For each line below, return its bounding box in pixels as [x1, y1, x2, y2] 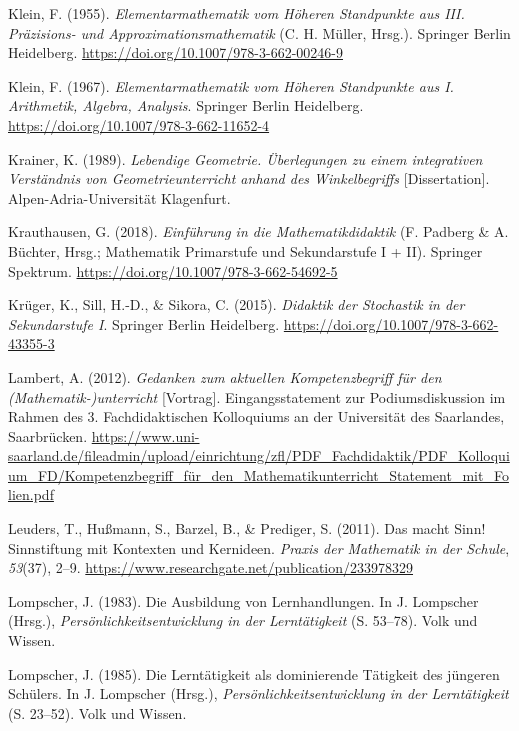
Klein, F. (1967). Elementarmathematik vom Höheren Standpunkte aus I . [8, 75, 454, 96]
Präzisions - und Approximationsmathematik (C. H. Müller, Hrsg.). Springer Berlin [8, 22, 511, 43]
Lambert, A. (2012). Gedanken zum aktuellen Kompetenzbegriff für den [8, 366, 442, 387]
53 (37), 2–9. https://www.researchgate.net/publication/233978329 [8, 557, 414, 578]
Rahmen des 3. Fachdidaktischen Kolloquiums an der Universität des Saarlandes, [8, 406, 505, 427]
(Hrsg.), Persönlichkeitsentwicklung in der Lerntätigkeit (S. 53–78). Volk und [8, 610, 478, 631]
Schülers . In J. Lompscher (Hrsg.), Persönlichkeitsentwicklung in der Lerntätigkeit [8, 683, 509, 704]
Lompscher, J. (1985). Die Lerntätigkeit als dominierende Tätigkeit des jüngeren [8, 663, 500, 684]
